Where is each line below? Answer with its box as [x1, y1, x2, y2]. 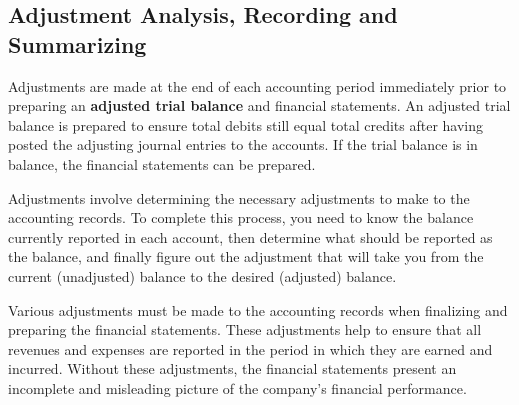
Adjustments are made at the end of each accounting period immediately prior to [8, 75, 507, 96]
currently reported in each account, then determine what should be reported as [8, 226, 493, 247]
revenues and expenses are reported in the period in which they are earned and [8, 338, 493, 359]
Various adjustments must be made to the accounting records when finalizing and [8, 299, 508, 320]
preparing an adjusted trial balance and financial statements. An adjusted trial [8, 95, 511, 116]
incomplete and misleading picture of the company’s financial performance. [8, 377, 467, 398]
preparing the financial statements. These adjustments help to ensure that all [8, 319, 482, 340]
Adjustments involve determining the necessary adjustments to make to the [8, 187, 470, 208]
